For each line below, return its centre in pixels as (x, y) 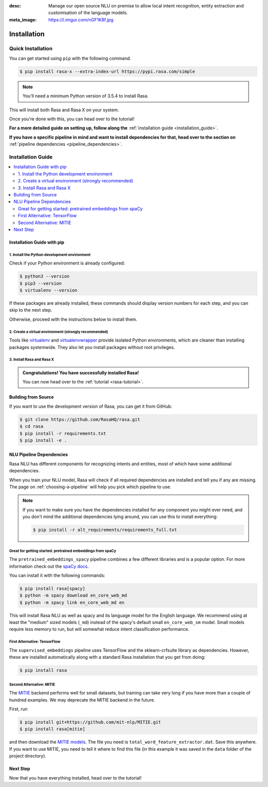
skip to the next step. (31, 310)
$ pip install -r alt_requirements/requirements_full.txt (105, 530)
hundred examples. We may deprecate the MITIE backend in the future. (82, 700)
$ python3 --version (44, 276)
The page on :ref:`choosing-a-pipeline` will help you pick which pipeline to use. (90, 487)
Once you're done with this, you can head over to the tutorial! (72, 119)
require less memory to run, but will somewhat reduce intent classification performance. (99, 629)
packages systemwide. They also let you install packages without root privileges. (92, 347)
